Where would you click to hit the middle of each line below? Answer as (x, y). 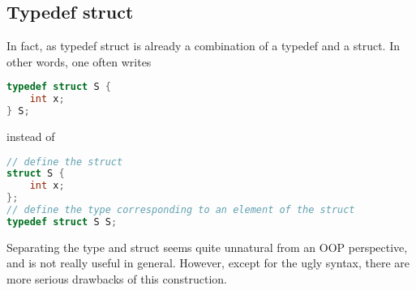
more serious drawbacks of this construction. (117, 279)
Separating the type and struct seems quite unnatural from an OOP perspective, (207, 247)
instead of (31, 136)
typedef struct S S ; (62, 222)
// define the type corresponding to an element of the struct (181, 210)
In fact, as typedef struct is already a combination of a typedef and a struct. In (203, 46)
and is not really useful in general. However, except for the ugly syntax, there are (208, 263)
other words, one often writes (79, 61)
